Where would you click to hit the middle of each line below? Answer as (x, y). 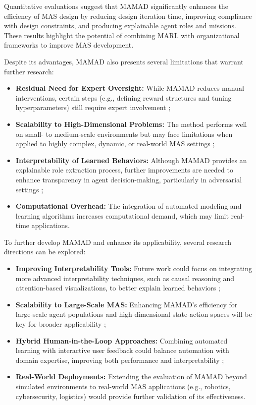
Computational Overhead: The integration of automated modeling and (128, 206)
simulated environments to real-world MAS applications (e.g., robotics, (123, 386)
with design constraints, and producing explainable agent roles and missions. (120, 26)
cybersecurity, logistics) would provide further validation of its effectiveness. (130, 396)
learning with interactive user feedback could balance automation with (122, 350)
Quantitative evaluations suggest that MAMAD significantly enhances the (116, 6)
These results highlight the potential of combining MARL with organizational (122, 35)
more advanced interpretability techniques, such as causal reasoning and (125, 278)
